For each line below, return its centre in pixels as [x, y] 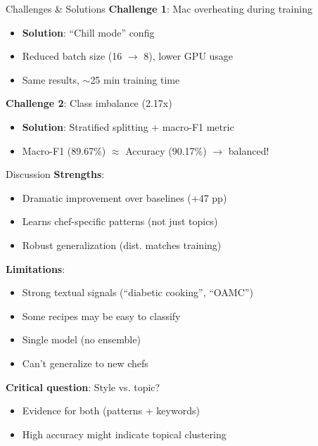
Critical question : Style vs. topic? [83, 387]
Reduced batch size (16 [72, 56]
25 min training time [135, 79]
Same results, [51, 79]
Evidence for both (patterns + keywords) [111, 410]
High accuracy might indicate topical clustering [124, 434]
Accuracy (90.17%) [166, 150]
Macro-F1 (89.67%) [64, 150]
